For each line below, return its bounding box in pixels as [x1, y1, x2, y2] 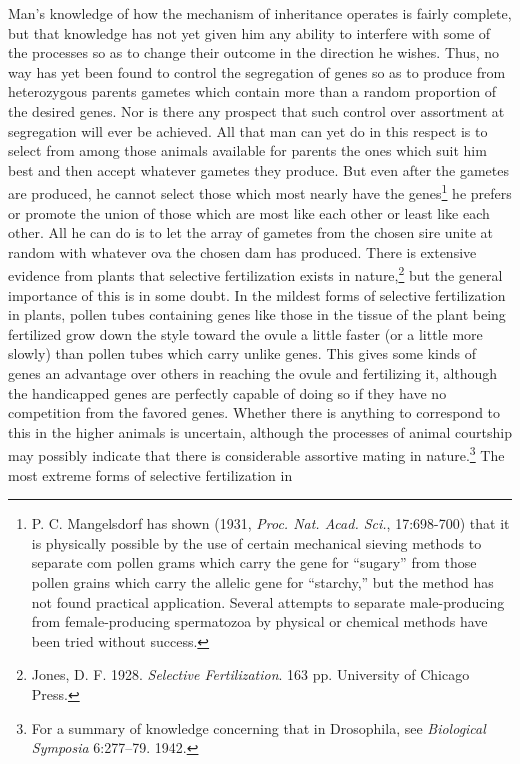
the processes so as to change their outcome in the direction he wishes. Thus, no [8, 42, 500, 63]
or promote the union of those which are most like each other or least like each [8, 202, 490, 223]
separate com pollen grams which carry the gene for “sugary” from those [31, 552, 477, 573]
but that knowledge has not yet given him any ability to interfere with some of [8, 22, 491, 43]
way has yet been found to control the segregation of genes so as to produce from [8, 61, 506, 82]
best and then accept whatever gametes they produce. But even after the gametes [8, 159, 509, 180]
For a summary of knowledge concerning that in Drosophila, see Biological [31, 717, 486, 738]
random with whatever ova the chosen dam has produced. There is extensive [8, 241, 477, 262]
